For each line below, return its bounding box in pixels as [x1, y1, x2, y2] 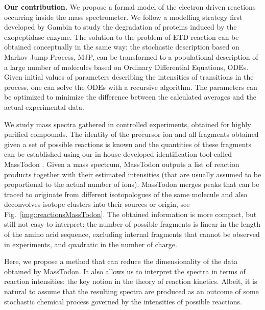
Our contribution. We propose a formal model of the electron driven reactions [4, 2, 256, 12]
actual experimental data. [4, 101, 84, 112]
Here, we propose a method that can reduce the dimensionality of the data [4, 256, 238, 267]
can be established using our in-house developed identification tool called [4, 149, 232, 159]
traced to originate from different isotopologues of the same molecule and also [4, 188, 248, 199]
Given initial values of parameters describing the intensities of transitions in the [4, 71, 254, 82]
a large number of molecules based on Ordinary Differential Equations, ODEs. [4, 61, 249, 72]
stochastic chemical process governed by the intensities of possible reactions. [4, 296, 242, 306]
